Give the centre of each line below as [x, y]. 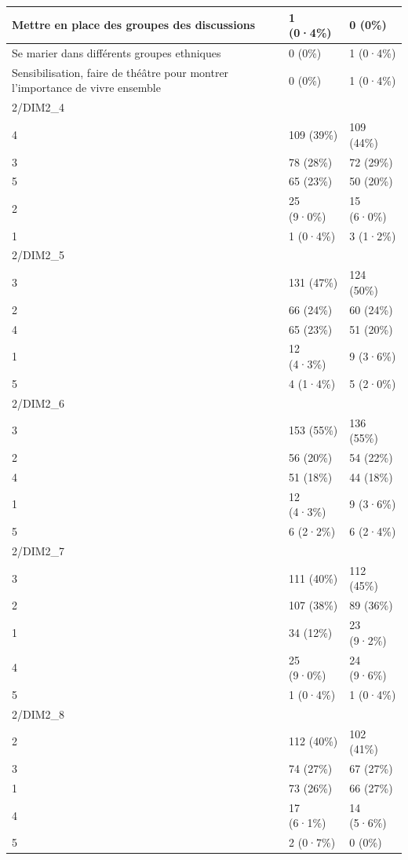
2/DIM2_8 [38, 714]
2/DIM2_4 [38, 107]
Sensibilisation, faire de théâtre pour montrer [120, 72]
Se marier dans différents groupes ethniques [117, 52]
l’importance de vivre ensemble [86, 88]
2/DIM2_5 [38, 255]
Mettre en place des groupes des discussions [134, 25]
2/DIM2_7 [38, 550]
